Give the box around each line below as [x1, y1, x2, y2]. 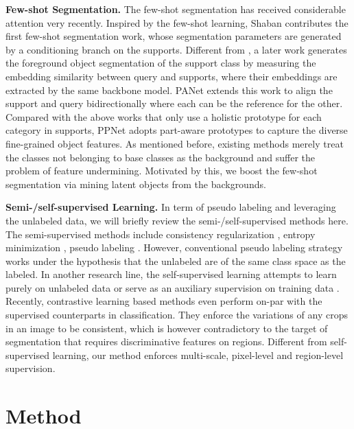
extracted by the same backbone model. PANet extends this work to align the [5, 82, 333, 97]
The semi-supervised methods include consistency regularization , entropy [5, 227, 316, 241]
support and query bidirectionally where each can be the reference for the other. [5, 96, 343, 111]
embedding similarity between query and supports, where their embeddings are [5, 69, 338, 83]
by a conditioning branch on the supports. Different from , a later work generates [5, 42, 347, 56]
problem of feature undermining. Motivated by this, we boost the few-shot [5, 163, 318, 178]
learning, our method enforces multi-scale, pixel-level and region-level [52, 347, 344, 362]
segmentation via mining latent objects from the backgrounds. [5, 176, 266, 191]
